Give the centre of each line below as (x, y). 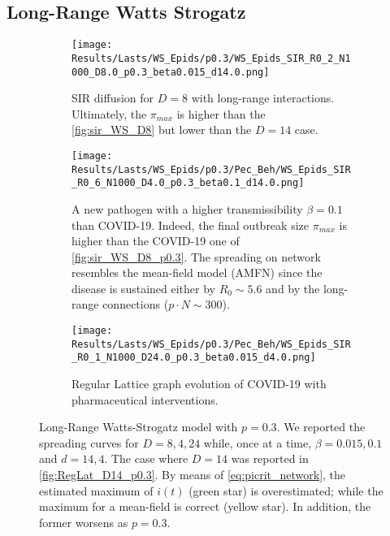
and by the (293, 288)
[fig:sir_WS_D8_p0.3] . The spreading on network (196, 256)
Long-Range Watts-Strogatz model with (139, 427)
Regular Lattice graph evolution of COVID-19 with (199, 384)
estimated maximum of (96, 490)
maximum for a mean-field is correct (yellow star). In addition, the (205, 506)
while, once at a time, (258, 442)
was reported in (270, 458)
